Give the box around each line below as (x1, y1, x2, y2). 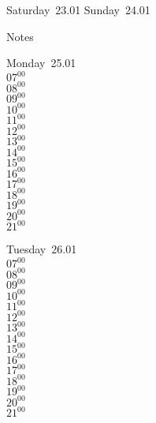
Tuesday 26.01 (6, 241, 77, 257)
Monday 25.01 (6, 54, 76, 71)
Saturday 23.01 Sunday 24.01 (6, 2, 150, 17)
